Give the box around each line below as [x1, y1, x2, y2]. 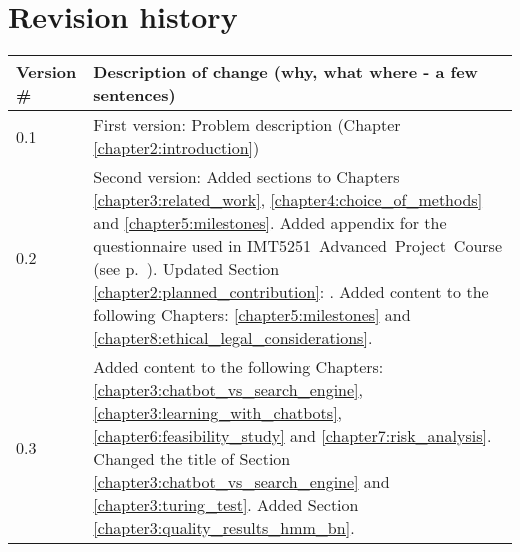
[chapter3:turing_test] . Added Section [93, 493, 359, 517]
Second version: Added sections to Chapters [93, 165, 400, 189]
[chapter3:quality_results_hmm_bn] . [93, 516, 355, 540]
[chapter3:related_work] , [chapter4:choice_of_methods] [93, 188, 483, 212]
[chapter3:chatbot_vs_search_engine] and [93, 470, 390, 494]
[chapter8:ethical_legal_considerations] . [93, 326, 373, 350]
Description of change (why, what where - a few [93, 60, 478, 84]
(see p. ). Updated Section [93, 257, 280, 281]
